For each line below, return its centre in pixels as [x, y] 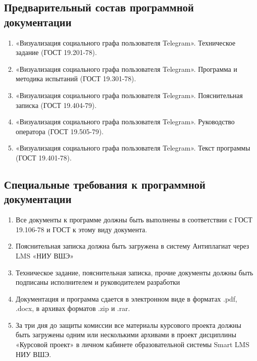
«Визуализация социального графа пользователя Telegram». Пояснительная [129, 95]
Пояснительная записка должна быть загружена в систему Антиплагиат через [132, 246]
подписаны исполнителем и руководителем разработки [98, 282]
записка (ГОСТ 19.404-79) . [56, 105]
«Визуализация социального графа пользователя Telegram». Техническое [126, 42]
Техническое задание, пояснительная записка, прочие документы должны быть [134, 272]
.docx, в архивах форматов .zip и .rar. [73, 308]
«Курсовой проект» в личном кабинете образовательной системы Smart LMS [132, 344]
